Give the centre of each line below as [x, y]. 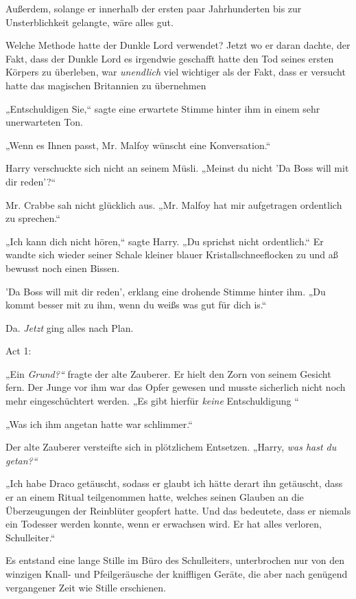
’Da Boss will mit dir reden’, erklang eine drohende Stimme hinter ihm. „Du [166, 291]
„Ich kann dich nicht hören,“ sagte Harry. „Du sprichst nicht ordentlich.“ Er [165, 241]
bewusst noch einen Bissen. [63, 268]
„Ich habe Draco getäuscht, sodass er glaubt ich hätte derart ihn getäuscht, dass [174, 483]
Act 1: [19, 351]
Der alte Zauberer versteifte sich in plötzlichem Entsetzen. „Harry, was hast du [171, 447]
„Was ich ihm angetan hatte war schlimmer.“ [99, 423]
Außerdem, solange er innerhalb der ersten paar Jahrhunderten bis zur [154, 8]
